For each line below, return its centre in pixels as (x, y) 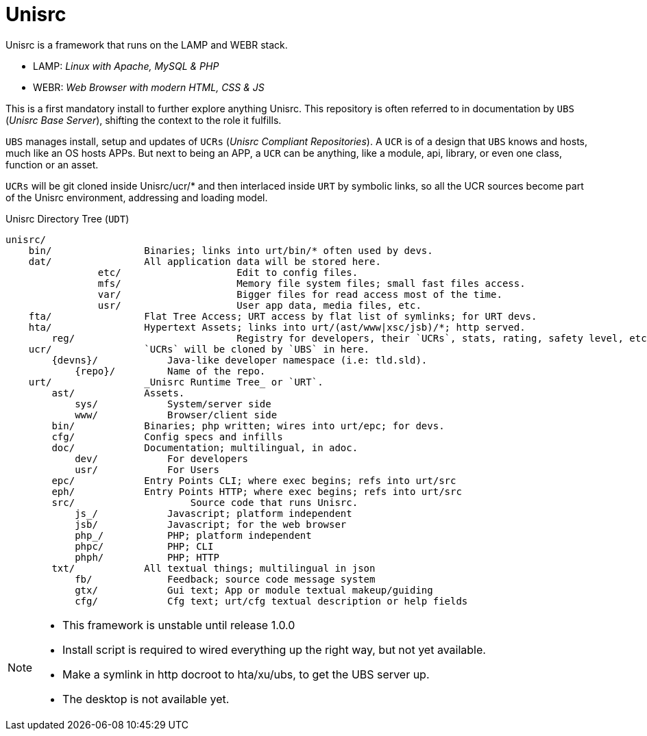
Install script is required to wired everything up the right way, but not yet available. (274, 649)
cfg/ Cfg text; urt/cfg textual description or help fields (271, 601)
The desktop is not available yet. (146, 699)
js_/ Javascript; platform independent (213, 513)
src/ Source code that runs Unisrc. (205, 502)
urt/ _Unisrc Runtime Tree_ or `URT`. (176, 382)
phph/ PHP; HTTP (147, 557)
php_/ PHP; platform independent (193, 535)
